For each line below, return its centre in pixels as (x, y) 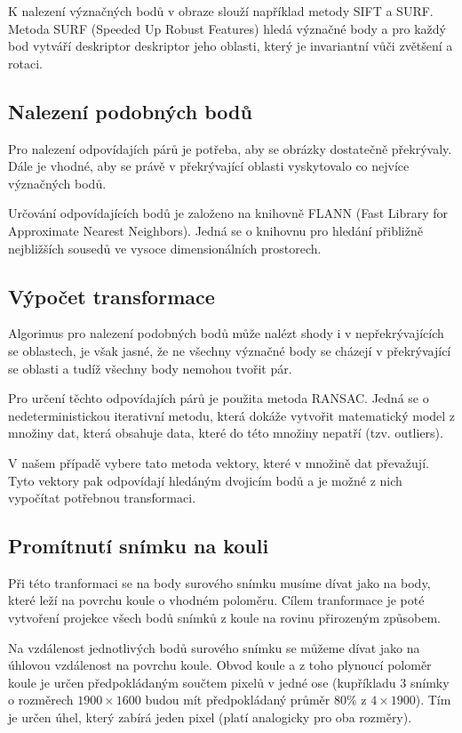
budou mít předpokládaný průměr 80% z (256, 700)
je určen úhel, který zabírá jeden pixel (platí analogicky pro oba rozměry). (210, 717)
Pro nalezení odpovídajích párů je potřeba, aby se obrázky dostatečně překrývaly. (230, 148)
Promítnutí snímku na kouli (139, 546)
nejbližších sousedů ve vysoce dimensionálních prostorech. (165, 248)
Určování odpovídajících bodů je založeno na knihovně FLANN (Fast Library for (228, 213)
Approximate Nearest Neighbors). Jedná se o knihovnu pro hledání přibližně (215, 230)
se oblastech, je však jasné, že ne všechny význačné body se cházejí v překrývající (230, 350)
